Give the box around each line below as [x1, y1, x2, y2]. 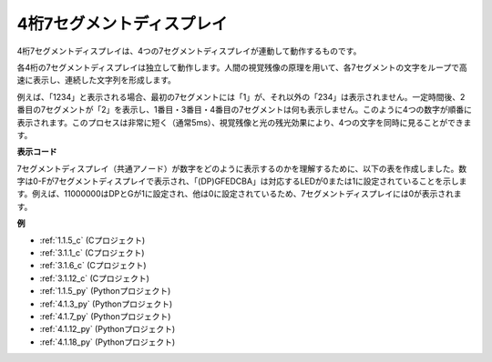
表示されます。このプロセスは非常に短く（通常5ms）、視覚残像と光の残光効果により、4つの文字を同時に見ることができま [16, 116, 472, 127]
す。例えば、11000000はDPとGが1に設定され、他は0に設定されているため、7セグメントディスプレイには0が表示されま [16, 188, 462, 199]
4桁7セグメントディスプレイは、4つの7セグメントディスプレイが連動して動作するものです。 [16, 45, 362, 56]
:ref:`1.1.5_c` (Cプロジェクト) [39, 235, 146, 246]
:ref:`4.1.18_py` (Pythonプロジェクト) [39, 337, 176, 347]
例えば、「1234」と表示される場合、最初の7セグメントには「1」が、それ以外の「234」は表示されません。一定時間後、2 [16, 91, 466, 102]
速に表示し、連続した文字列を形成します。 [16, 75, 177, 85]
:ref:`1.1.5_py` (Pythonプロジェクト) [39, 286, 171, 297]
